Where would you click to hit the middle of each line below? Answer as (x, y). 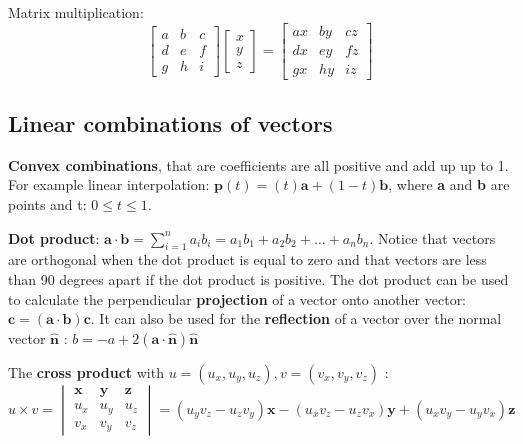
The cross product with (86, 371)
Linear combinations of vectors (170, 123)
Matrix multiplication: (76, 12)
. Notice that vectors (432, 237)
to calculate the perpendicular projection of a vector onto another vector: (237, 298)
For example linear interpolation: (109, 184)
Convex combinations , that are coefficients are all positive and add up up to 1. (258, 164)
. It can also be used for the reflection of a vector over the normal (296, 318)
